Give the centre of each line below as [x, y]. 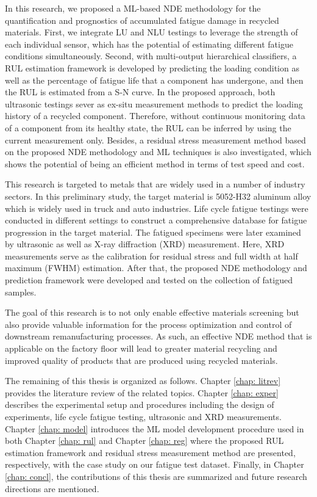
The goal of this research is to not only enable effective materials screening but [152, 312]
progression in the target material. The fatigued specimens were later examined [153, 232]
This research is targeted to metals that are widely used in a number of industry [155, 184]
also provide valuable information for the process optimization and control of [148, 324]
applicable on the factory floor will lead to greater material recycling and [141, 348]
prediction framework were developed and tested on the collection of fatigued [149, 280]
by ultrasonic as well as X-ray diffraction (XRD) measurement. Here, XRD [145, 244]
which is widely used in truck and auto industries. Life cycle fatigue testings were [157, 208]
